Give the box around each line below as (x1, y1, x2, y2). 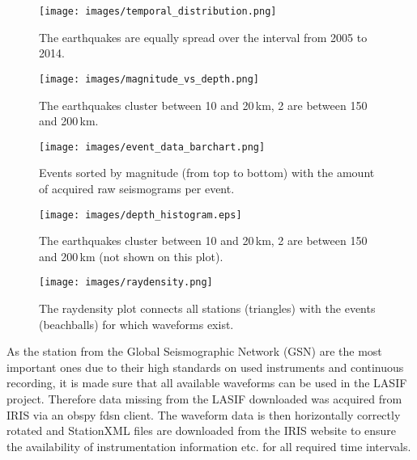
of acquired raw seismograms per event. (39, 179, 235, 196)
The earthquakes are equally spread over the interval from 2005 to (39, 28, 368, 45)
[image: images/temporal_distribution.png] (39, 6, 277, 17)
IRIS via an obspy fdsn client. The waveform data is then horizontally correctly (6, 406, 401, 423)
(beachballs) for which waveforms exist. (39, 315, 234, 332)
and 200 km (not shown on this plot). (39, 247, 223, 264)
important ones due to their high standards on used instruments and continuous (6, 358, 404, 375)
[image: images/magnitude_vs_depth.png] (39, 73, 260, 85)
